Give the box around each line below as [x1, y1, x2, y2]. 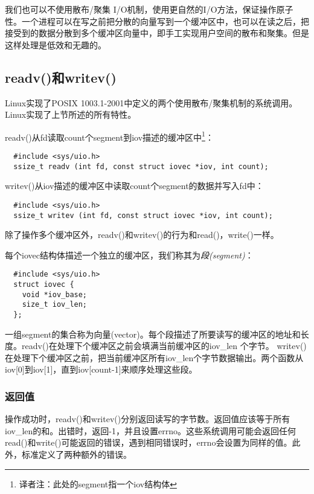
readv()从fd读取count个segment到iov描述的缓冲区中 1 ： [5, 129, 214, 143]
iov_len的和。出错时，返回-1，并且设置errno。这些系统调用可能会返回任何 [5, 424, 296, 437]
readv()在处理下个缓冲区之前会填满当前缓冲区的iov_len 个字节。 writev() [21, 339, 307, 352]
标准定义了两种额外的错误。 [21, 448, 132, 461]
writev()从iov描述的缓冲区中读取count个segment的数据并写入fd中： [5, 179, 264, 192]
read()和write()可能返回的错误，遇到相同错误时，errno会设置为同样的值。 [5, 436, 292, 449]
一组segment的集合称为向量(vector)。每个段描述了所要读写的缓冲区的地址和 [5, 327, 301, 340]
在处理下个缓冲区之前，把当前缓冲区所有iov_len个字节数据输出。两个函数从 [5, 351, 304, 364]
